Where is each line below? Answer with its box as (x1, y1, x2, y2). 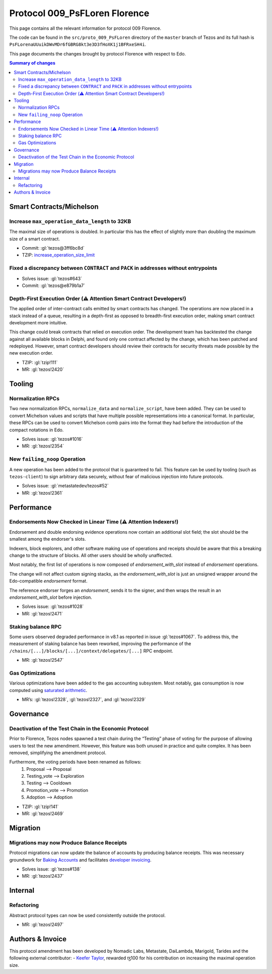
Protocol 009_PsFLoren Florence (9, 8, 150, 19)
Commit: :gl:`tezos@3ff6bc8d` (22, 245, 85, 251)
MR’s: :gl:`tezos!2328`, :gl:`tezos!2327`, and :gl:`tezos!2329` (22, 696, 146, 702)
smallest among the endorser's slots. (9, 536, 86, 542)
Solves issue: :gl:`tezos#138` (22, 866, 82, 872)
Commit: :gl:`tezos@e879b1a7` (22, 282, 86, 289)
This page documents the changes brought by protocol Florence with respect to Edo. (9, 50, 186, 56)
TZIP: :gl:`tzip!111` (22, 359, 58, 365)
